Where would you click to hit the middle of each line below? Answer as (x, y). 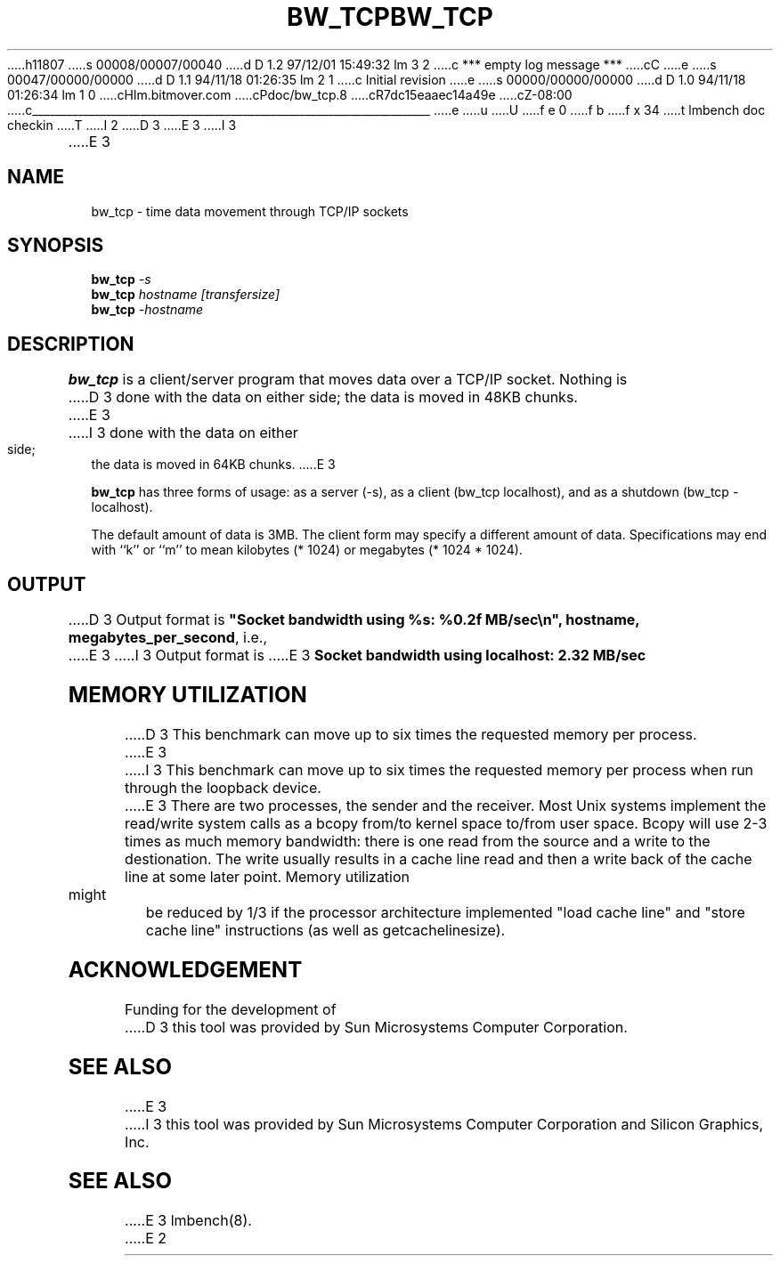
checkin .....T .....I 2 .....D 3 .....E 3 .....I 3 (122, 125)
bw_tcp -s (121, 279)
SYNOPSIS (56, 246)
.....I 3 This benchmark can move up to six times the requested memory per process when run (439, 769)
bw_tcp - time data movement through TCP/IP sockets (250, 211)
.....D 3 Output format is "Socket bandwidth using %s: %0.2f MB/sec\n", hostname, (354, 620)
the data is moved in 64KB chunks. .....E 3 (213, 465)
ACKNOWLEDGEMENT (185, 969)
